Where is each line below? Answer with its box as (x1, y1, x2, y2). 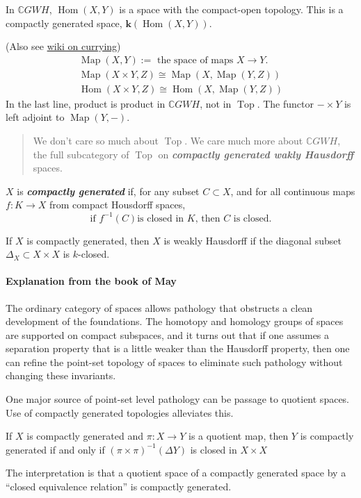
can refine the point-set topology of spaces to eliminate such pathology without (6, 354, 343, 369)
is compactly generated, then (26, 233, 150, 247)
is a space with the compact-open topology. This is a (119, 2, 344, 16)
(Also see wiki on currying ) (6, 39, 121, 53)
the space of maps (157, 55, 234, 65)
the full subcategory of (33, 147, 129, 161)
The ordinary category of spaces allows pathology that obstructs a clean (6, 300, 313, 315)
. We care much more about (184, 133, 303, 148)
